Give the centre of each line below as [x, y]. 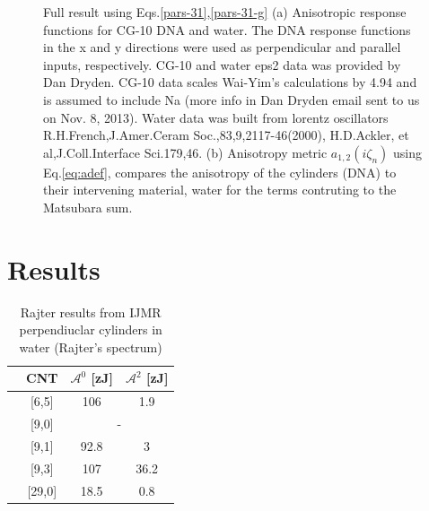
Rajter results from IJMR [91, 312]
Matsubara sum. [88, 207]
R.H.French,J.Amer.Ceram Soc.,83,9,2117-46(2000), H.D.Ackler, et [226, 135]
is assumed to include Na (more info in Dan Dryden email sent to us [232, 99]
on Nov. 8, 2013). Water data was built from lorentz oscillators [216, 117]
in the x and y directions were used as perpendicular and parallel [222, 47]
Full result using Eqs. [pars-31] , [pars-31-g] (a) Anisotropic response [225, 12]
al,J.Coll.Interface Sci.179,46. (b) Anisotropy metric [185, 152]
